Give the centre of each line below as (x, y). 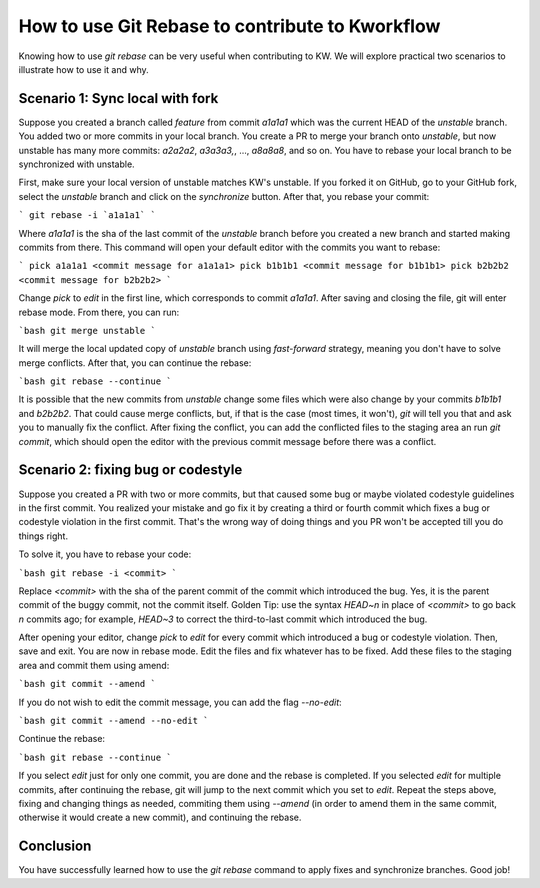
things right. (43, 536)
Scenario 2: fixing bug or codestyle (130, 470)
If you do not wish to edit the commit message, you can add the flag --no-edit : (180, 702)
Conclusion (55, 846)
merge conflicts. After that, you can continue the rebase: (135, 362)
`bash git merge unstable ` (87, 330)
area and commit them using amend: (94, 665)
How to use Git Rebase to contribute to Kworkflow (229, 26)
